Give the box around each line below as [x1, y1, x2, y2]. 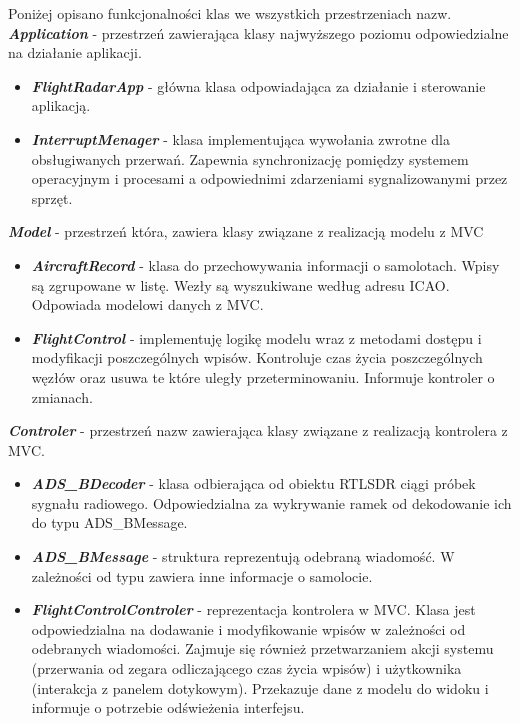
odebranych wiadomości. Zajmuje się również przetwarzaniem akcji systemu [31, 638, 494, 659]
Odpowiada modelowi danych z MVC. [31, 294, 264, 315]
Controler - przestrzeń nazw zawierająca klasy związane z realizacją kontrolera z [8, 420, 508, 441]
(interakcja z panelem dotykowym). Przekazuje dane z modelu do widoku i [31, 677, 489, 698]
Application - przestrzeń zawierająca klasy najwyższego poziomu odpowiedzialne [8, 22, 509, 43]
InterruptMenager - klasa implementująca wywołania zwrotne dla [31, 128, 450, 149]
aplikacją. [31, 95, 91, 116]
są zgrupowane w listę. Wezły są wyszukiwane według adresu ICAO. [31, 274, 450, 295]
